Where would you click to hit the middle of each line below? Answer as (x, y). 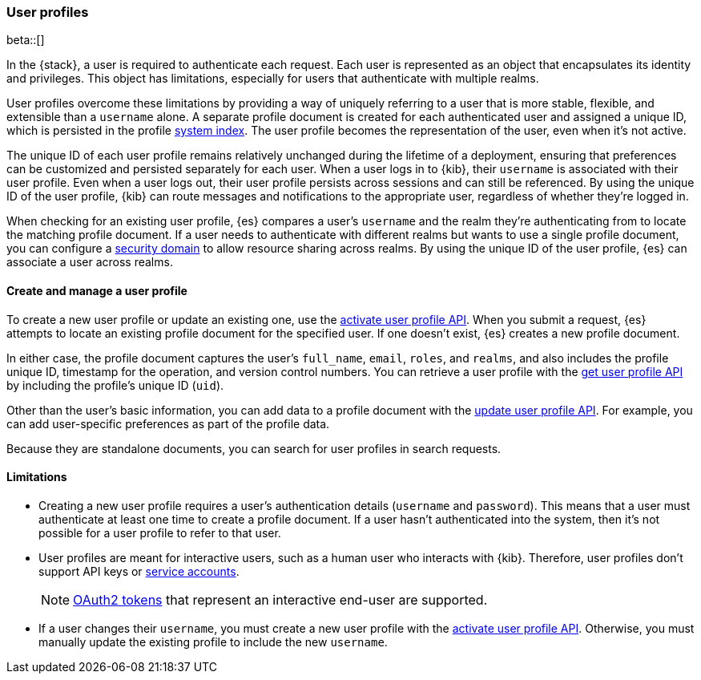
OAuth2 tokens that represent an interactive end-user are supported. (280, 599)
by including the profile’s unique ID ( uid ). (115, 385)
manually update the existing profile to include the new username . (213, 642)
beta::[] (26, 40)
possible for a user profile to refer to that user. (160, 532)
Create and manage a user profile (97, 290)
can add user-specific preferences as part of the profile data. (168, 423)
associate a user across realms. (90, 262)
